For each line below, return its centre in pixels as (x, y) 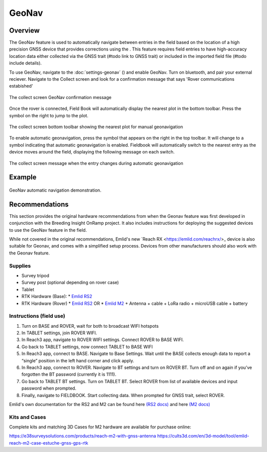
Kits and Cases (28, 417)
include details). (25, 63)
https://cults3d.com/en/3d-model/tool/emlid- (203, 436)
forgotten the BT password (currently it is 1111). (69, 374)
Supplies (20, 266)
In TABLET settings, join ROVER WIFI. (59, 333)
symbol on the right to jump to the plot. (49, 115)
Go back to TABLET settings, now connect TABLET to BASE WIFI (87, 347)
